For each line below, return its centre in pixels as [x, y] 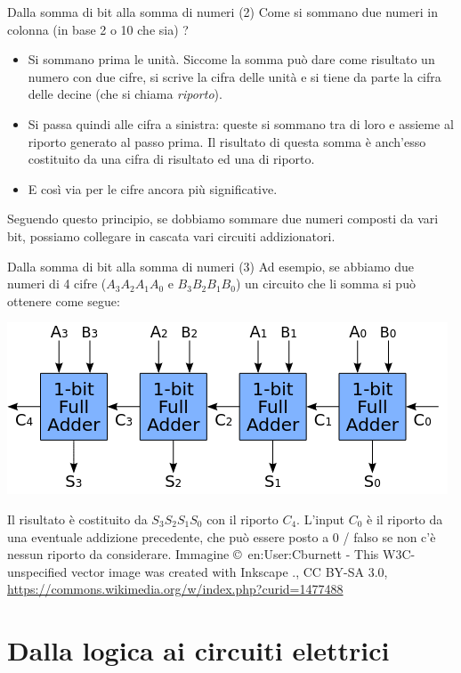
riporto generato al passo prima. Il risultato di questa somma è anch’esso [227, 141]
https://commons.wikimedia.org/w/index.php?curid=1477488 [175, 589]
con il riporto [243, 519]
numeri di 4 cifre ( [57, 284]
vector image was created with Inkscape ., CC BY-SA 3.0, [230, 571]
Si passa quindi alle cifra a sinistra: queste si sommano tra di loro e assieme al [241, 123]
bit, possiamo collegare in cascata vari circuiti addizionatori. [171, 235]
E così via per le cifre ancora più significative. [153, 188]
